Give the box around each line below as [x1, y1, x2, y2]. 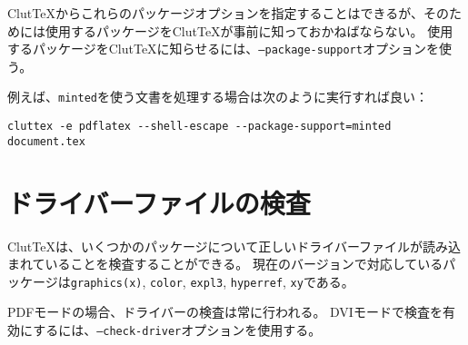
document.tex [7, 134, 85, 148]
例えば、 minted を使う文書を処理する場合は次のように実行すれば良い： [7, 87, 428, 106]
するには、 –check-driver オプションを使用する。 [33, 320, 322, 339]
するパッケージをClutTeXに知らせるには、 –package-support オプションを [7, 39, 439, 58]
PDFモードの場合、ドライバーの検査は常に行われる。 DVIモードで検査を [7, 302, 443, 321]
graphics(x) [70, 276, 143, 290]
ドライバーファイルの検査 [7, 183, 311, 221]
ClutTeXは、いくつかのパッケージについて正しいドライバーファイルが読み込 [7, 236, 462, 255]
